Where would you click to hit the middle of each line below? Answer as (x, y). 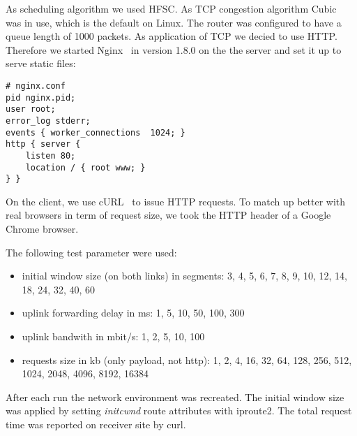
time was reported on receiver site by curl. (96, 424)
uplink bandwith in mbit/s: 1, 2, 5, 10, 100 (113, 336)
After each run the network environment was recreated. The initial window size (175, 397)
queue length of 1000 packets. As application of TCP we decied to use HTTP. (172, 36)
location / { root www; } (85, 167)
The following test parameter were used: (91, 252)
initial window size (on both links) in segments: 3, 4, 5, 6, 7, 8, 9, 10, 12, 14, (184, 276)
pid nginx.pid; (41, 97)
